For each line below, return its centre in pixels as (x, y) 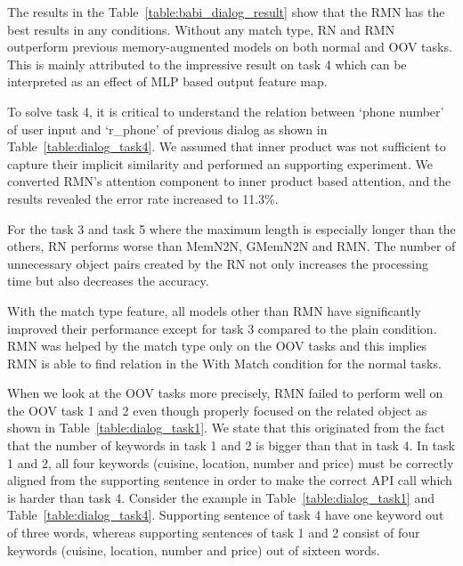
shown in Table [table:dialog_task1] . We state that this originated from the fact (226, 428)
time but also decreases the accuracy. (108, 281)
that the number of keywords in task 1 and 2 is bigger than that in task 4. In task (231, 445)
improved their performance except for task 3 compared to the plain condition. (222, 328)
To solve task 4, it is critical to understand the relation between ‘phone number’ (226, 111)
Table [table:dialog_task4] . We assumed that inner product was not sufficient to (227, 146)
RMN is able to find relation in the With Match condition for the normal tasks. (224, 363)
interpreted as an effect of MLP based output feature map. (167, 81)
